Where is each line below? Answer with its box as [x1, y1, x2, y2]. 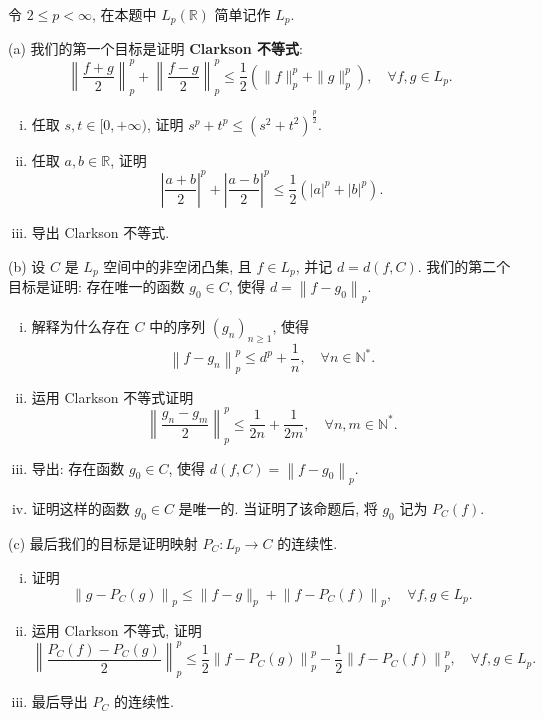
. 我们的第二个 [417, 255, 511, 276]
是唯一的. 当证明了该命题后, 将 [178, 497, 378, 518]
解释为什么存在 [31, 316, 130, 337]
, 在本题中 [92, 4, 157, 24]
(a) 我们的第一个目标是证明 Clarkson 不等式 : [8, 38, 303, 59]
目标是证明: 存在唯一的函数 [8, 276, 185, 296]
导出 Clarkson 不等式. [31, 221, 170, 242]
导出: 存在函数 [31, 457, 125, 478]
